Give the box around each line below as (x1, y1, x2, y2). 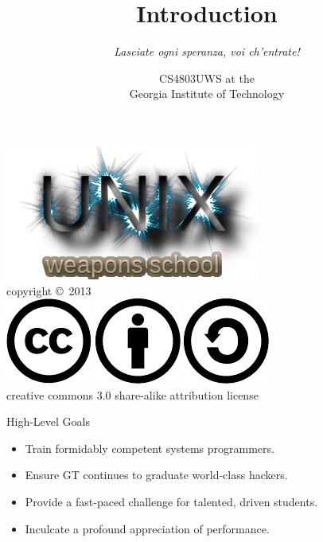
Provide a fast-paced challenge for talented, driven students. (25, 493, 318, 510)
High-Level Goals (6, 413, 90, 430)
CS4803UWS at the (159, 69, 255, 86)
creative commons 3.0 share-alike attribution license (6, 386, 259, 403)
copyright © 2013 (6, 282, 91, 298)
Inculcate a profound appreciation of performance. (25, 520, 270, 536)
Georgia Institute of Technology (129, 85, 285, 102)
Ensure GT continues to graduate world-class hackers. (25, 466, 288, 483)
